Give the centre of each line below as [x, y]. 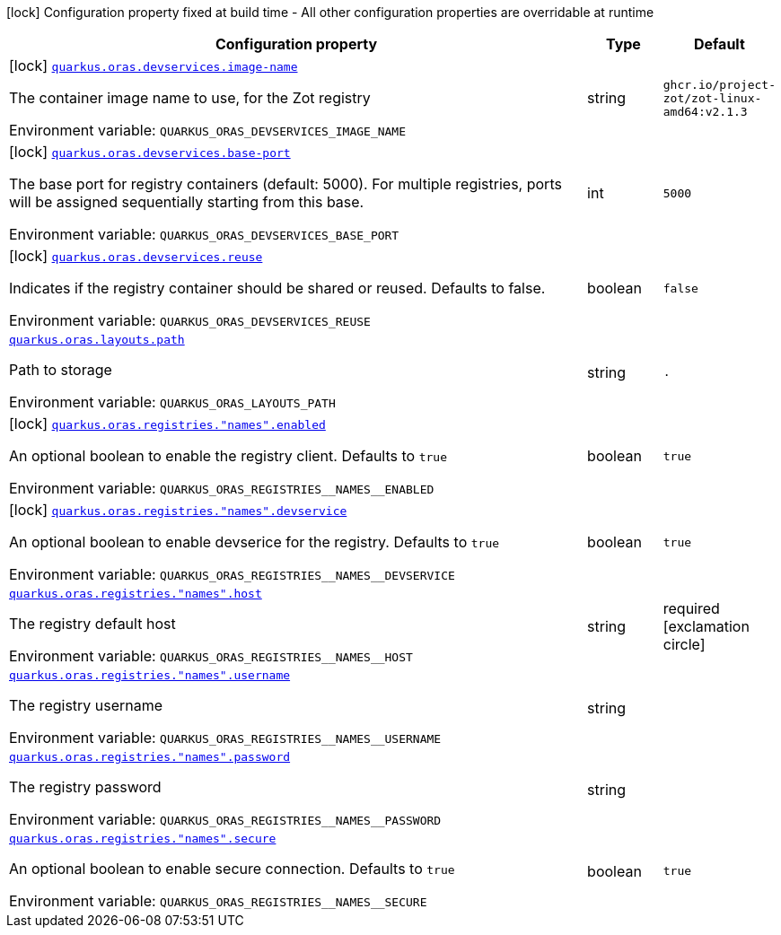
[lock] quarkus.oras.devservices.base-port [150, 152]
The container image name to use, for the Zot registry [190, 98]
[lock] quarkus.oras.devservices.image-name [154, 66]
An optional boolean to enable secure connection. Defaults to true [232, 869]
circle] [684, 644]
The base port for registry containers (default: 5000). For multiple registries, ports [285, 184]
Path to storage [61, 370]
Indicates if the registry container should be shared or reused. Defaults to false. [277, 288]
